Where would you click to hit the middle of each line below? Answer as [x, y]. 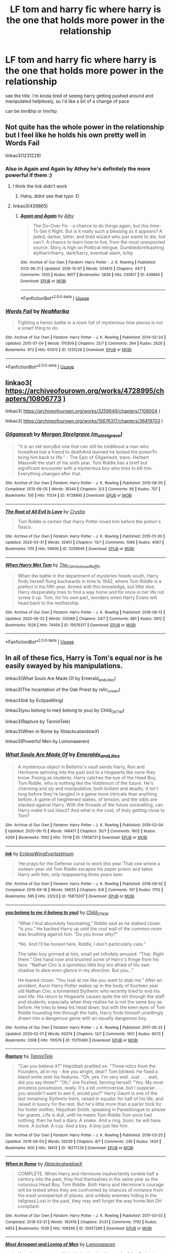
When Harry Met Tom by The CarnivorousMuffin [53, 565]
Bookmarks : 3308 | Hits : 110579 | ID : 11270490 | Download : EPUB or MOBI [72, 1040]
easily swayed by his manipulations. [64, 666]
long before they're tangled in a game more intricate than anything [87, 794]
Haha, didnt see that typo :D [50, 196]
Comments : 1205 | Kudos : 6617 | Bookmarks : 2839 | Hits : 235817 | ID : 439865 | [91, 275]
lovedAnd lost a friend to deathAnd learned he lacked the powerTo [87, 452]
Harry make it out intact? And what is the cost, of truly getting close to [91, 810]
